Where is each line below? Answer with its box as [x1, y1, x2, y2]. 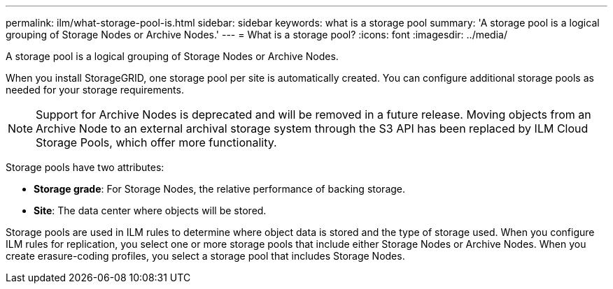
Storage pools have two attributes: [6, 161, 164, 173]
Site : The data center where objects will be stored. [34, 205, 267, 216]
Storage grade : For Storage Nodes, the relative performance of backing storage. [34, 183, 406, 195]
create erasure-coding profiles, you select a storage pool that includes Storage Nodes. [6, 250, 405, 262]
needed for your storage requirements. [6, 84, 184, 96]
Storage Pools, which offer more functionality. [36, 135, 277, 149]
